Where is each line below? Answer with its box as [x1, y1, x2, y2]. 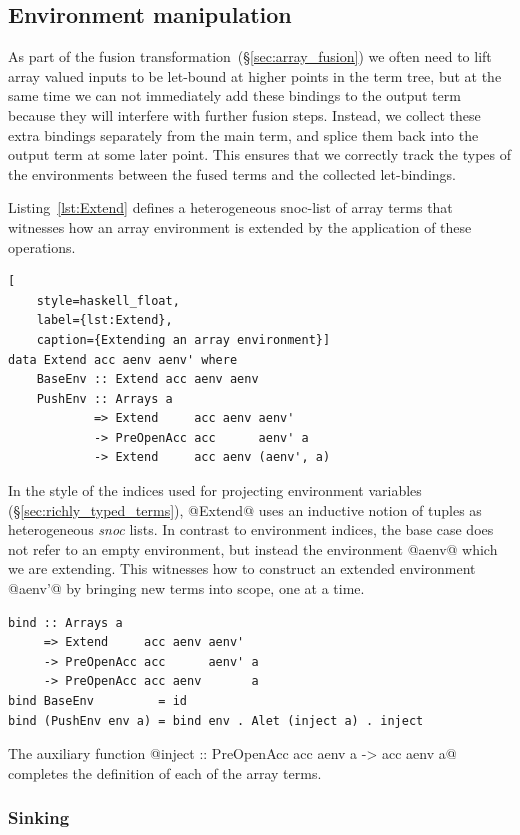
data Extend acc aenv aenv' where [8, 352, 238, 367]
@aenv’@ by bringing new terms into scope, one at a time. [8, 578, 365, 599]
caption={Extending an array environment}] [36, 332, 331, 347]
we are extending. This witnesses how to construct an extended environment [8, 558, 476, 579]
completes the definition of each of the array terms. [8, 762, 322, 783]
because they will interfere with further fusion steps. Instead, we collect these [8, 104, 481, 125]
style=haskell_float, [36, 293, 180, 308]
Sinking [8, 805, 70, 830]
